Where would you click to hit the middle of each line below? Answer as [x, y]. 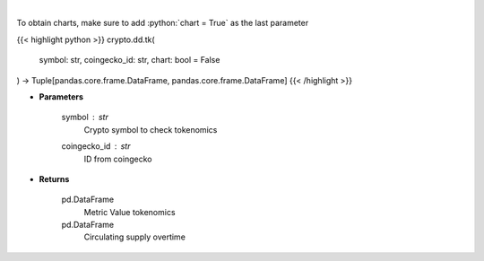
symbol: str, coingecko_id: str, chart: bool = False [130, 60]
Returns [54, 178]
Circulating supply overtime [134, 237]
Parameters [61, 96]
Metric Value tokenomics [130, 212]
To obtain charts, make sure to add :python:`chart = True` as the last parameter [163, 23]
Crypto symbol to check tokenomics [151, 129]
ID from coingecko [118, 159]
